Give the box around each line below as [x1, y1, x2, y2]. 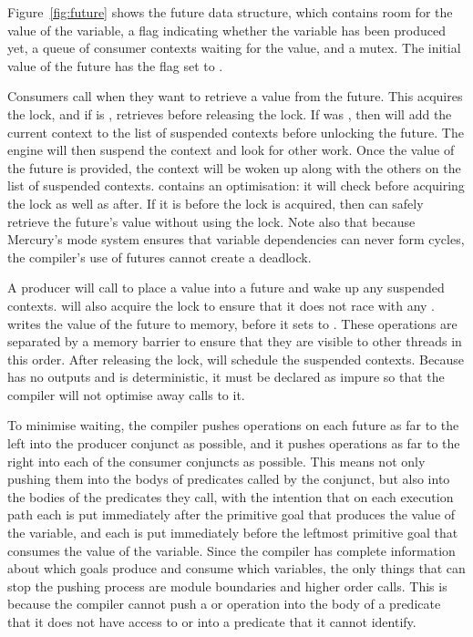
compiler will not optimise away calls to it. [7, 385, 245, 404]
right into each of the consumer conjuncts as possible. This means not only [7, 451, 426, 470]
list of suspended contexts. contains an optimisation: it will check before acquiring [7, 176, 465, 195]
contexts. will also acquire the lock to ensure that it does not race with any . [7, 295, 435, 314]
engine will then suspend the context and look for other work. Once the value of [7, 140, 455, 159]
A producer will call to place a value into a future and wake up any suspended [7, 278, 445, 297]
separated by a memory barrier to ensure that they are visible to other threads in [7, 332, 462, 351]
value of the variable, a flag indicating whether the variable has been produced [7, 20, 446, 39]
